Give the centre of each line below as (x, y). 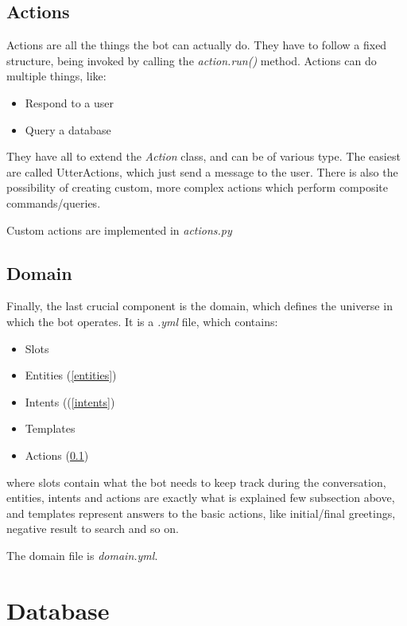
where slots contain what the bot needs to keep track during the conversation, (196, 482)
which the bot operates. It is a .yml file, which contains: (142, 321)
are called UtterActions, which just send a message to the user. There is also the (202, 171)
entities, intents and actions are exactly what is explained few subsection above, (201, 498)
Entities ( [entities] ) (71, 375)
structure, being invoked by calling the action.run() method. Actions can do (192, 60)
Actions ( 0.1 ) (57, 455)
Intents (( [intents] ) (70, 401)
